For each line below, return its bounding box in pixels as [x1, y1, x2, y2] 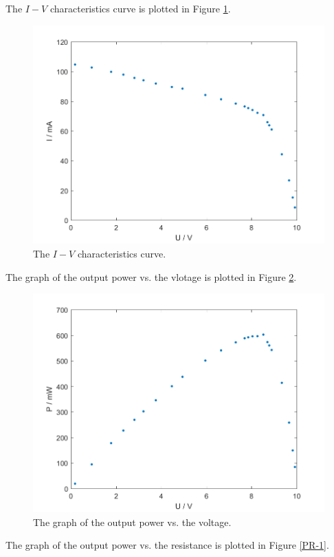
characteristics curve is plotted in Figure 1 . [49, 1, 231, 15]
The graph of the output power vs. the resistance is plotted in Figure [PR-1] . [5, 538, 329, 552]
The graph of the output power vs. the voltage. [33, 514, 232, 529]
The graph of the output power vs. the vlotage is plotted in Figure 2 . [5, 269, 297, 284]
